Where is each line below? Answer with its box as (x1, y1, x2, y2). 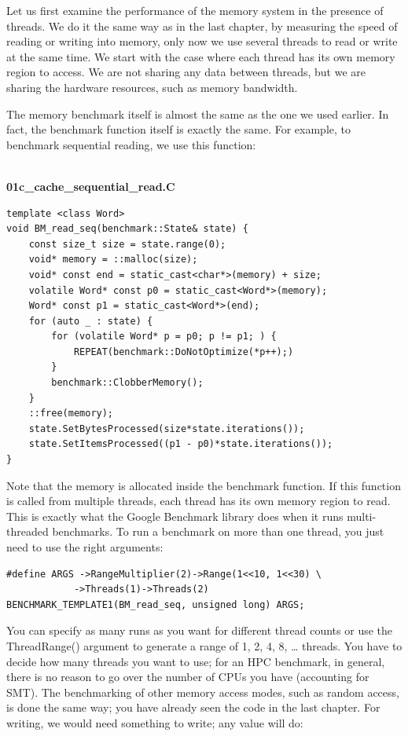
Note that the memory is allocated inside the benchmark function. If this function (6, 477, 401, 493)
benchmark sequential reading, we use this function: (6, 136, 256, 152)
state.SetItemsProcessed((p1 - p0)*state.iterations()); (28, 438, 333, 450)
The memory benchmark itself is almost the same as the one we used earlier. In (6, 105, 389, 122)
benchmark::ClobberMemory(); (51, 377, 204, 389)
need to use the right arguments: (6, 539, 164, 555)
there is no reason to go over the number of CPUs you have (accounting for (6, 668, 369, 685)
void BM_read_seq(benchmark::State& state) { (6, 223, 248, 235)
